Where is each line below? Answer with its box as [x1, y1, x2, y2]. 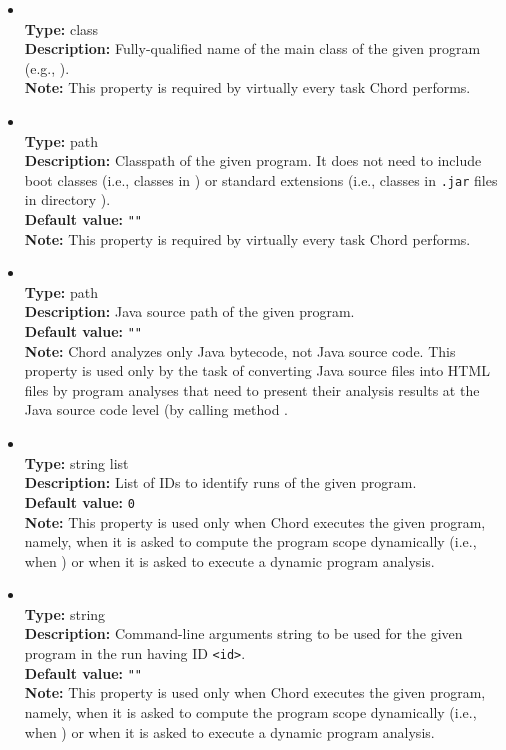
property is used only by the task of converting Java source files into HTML [24, 360, 491, 381]
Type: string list [24, 452, 129, 473]
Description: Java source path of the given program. [24, 301, 355, 322]
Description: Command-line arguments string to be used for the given [24, 623, 463, 644]
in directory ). [24, 189, 111, 210]
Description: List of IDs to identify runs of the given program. [24, 472, 417, 493]
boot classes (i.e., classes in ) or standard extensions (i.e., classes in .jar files [24, 169, 498, 190]
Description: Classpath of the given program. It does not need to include [24, 150, 482, 171]
